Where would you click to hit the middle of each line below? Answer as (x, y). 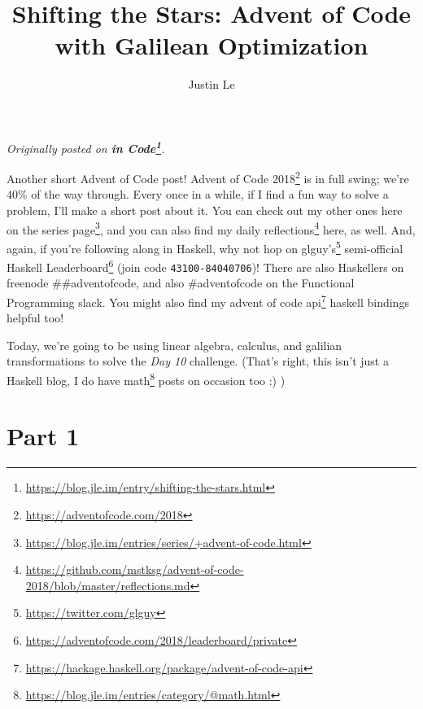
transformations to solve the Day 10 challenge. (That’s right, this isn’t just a (198, 361)
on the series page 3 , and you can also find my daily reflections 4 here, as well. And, (211, 228)
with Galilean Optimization (211, 45)
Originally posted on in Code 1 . (86, 147)
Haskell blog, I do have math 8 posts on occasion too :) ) (146, 379)
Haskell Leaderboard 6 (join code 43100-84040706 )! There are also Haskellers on (205, 266)
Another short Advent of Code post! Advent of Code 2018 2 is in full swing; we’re (208, 177)
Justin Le (211, 84)
